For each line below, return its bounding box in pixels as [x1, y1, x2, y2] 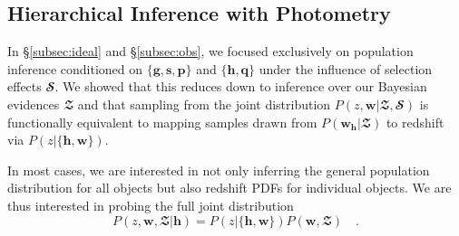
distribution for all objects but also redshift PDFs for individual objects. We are [7, 178, 452, 197]
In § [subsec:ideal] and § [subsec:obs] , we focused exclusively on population [7, 42, 414, 61]
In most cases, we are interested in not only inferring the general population [7, 160, 430, 179]
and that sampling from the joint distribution [77, 94, 331, 113]
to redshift [386, 112, 444, 131]
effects [7, 77, 42, 96]
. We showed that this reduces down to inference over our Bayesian [54, 77, 427, 96]
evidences [7, 94, 60, 113]
